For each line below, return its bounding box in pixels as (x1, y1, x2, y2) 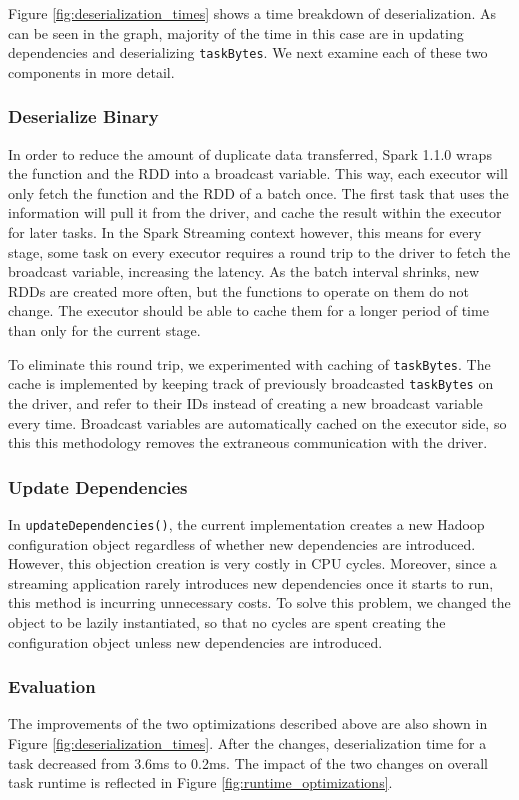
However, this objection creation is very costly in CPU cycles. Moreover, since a (8, 553, 497, 574)
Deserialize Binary (8, 104, 159, 129)
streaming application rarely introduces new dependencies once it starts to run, (8, 572, 494, 593)
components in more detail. (8, 61, 175, 82)
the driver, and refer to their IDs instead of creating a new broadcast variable (8, 392, 483, 413)
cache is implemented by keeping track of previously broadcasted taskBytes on (8, 373, 494, 394)
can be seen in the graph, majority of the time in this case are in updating (8, 22, 464, 43)
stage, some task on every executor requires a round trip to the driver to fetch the (8, 241, 511, 262)
